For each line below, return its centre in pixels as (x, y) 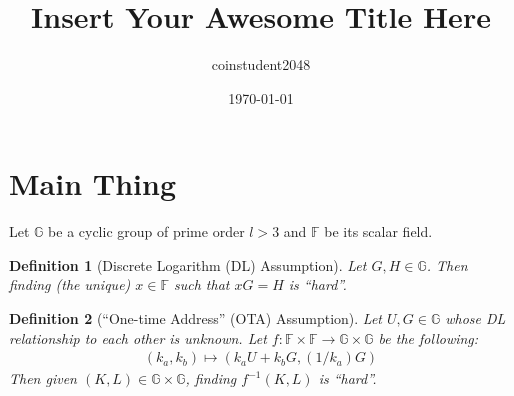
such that (201, 284)
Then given (43, 378)
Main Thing (92, 183)
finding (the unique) (70, 284)
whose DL (475, 318)
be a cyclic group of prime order (146, 231)
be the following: (428, 337)
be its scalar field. (378, 231)
